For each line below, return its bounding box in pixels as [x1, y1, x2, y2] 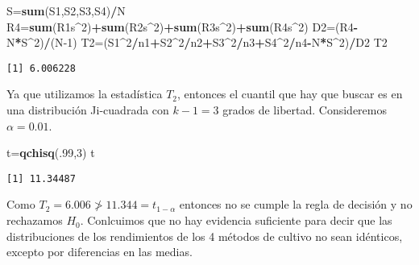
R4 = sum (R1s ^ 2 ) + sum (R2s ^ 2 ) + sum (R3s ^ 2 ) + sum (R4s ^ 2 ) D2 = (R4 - [6, 18, 359, 35]
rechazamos [6, 212, 63, 229]
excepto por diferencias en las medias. [6, 243, 193, 260]
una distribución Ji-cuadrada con [6, 101, 169, 118]
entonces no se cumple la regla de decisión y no [179, 196, 413, 213]
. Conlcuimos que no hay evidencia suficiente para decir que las [80, 212, 392, 229]
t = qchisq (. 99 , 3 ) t [6, 144, 95, 161]
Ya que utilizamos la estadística [6, 85, 163, 102]
